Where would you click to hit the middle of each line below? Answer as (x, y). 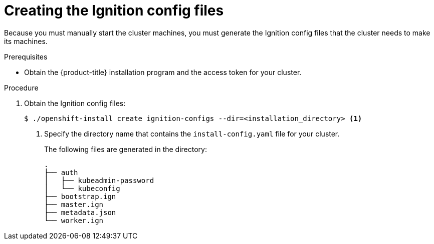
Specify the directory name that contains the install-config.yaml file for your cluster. (192, 133)
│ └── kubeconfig (82, 188)
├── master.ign (74, 204)
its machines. (26, 41)
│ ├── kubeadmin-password (99, 180)
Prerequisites (26, 56)
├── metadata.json (80, 212)
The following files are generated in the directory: (126, 149)
